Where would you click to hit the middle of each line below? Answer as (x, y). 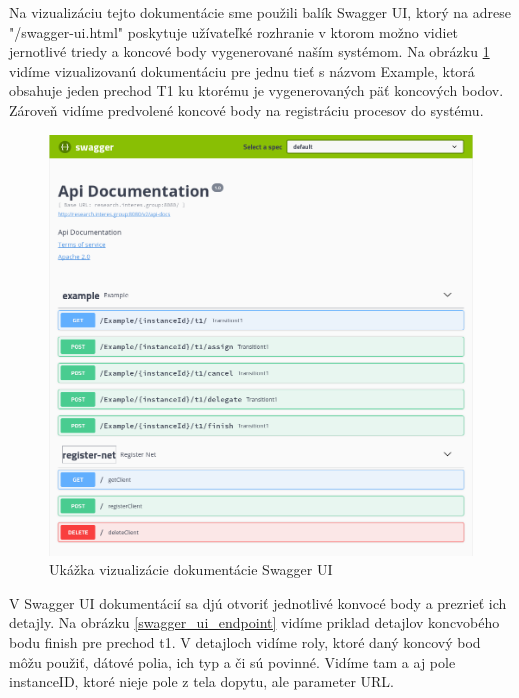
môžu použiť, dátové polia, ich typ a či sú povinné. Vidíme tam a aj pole (232, 661)
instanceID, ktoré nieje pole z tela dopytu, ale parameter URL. (201, 681)
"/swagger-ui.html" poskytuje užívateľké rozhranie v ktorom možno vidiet (234, 31)
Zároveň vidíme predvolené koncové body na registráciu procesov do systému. (246, 109)
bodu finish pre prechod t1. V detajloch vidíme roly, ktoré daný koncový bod (245, 641)
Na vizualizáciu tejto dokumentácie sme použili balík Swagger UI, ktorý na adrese (260, 12)
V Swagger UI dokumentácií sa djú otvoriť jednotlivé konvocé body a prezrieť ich (258, 602)
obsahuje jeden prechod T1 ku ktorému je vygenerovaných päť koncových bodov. (256, 90)
